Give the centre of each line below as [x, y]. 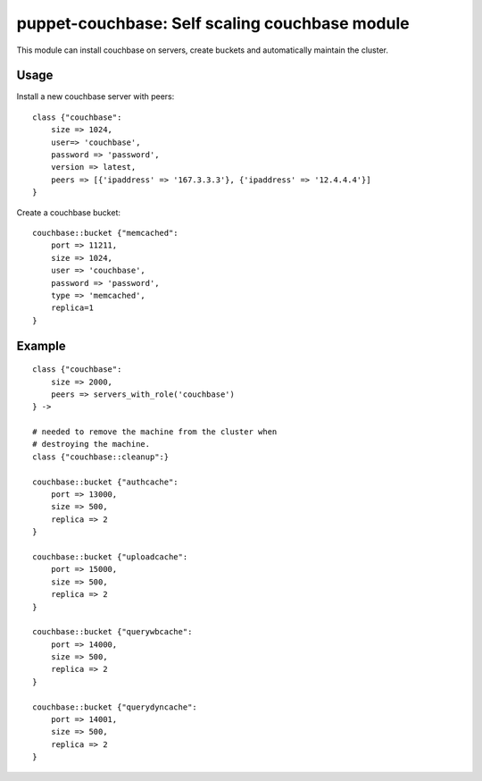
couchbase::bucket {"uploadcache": [110, 557]
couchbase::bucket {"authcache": [105, 482]
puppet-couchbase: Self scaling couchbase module [213, 23]
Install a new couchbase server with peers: [96, 97]
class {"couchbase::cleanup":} [101, 457]
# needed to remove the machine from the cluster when [155, 432]
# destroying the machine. [91, 444]
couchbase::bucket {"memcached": [105, 233]
